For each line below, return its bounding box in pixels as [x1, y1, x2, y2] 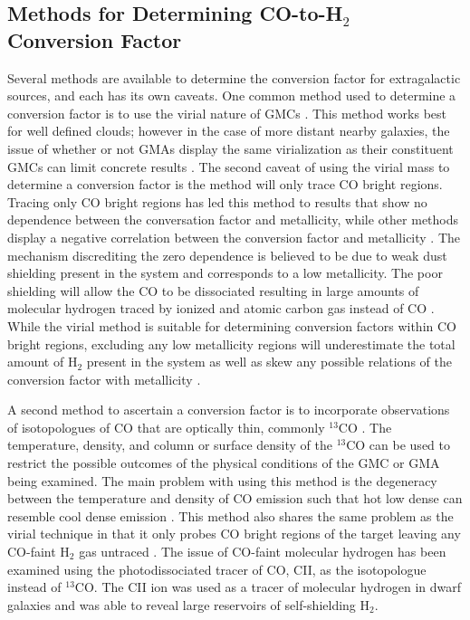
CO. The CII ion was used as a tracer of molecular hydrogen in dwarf [74, 577, 462, 596]
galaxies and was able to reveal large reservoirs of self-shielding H [7, 595, 370, 614]
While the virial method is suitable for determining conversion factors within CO [7, 316, 456, 335]
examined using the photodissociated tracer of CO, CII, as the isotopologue [7, 559, 427, 578]
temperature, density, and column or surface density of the [7, 435, 332, 454]
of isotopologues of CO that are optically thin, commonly [7, 417, 325, 436]
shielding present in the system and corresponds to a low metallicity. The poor [7, 263, 443, 282]
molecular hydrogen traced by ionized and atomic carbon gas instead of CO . [7, 299, 435, 318]
